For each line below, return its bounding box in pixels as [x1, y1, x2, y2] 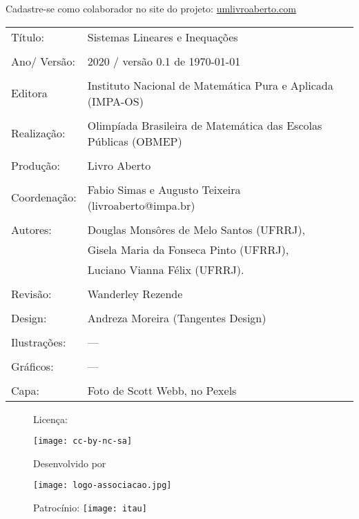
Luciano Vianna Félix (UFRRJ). [87, 261, 244, 277]
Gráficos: [11, 358, 54, 374]
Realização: [11, 125, 66, 141]
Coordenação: [11, 189, 77, 206]
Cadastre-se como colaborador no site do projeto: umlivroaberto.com [6, 1, 296, 15]
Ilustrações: [11, 333, 66, 350]
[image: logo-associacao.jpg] [33, 480, 172, 491]
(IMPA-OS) [87, 92, 144, 109]
